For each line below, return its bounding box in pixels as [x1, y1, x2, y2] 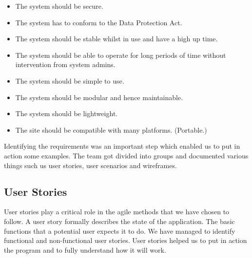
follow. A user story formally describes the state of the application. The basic [4, 216, 235, 226]
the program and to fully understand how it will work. [4, 244, 166, 255]
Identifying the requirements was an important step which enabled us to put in [4, 141, 240, 151]
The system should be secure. [15, 1, 103, 11]
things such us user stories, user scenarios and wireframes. [4, 160, 177, 170]
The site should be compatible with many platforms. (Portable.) [15, 124, 207, 135]
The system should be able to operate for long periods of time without [15, 50, 226, 60]
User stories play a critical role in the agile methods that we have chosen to [4, 206, 230, 217]
